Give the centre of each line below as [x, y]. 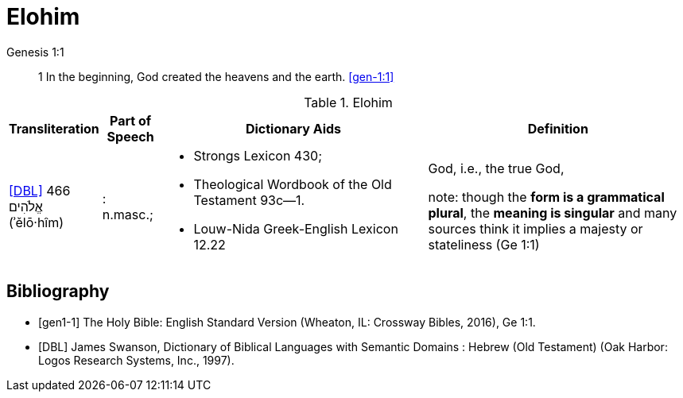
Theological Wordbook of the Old [293, 184]
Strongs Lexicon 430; [258, 155]
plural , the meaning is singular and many [553, 213]
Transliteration [54, 128]
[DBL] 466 [40, 190]
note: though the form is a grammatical [546, 197]
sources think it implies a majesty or [536, 228]
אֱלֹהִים [26, 206]
